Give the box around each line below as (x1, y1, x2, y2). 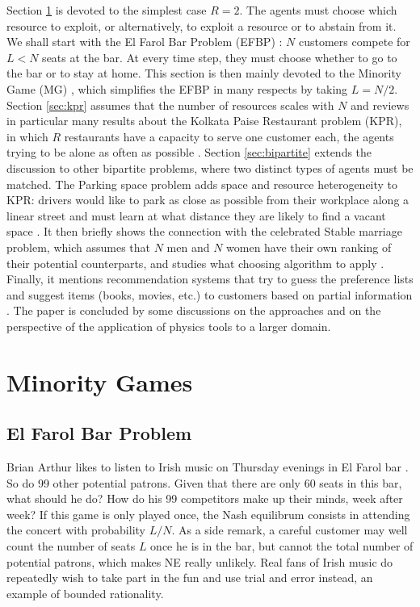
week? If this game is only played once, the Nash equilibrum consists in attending (6, 505, 410, 522)
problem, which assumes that (6, 238, 150, 255)
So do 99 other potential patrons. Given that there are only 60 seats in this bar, (6, 474, 402, 491)
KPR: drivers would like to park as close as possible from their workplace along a (6, 191, 409, 208)
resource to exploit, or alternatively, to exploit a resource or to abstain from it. (6, 17, 397, 34)
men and (166, 238, 210, 255)
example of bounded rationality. (6, 584, 164, 601)
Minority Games (6, 365, 193, 398)
